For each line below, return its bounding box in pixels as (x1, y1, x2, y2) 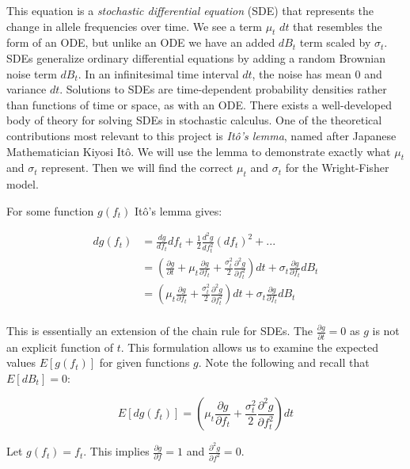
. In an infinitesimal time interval (78, 65, 239, 82)
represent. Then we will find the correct (41, 159, 233, 176)
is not (372, 322, 400, 339)
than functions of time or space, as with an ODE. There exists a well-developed (6, 96, 392, 112)
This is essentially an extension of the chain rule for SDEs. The (6, 322, 313, 339)
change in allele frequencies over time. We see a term (6, 17, 262, 34)
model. (6, 176, 39, 193)
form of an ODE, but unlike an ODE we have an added (6, 34, 275, 51)
